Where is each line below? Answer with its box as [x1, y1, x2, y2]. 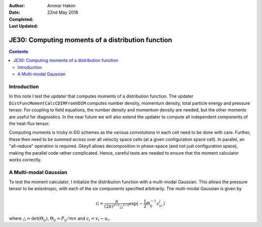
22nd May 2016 [47, 10, 79, 16]
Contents [9, 49, 29, 54]
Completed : [9, 16, 33, 22]
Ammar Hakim [47, 3, 76, 8]
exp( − [129, 201, 143, 206]
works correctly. [9, 157, 42, 162]
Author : [9, 3, 25, 8]
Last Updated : [9, 23, 38, 29]
